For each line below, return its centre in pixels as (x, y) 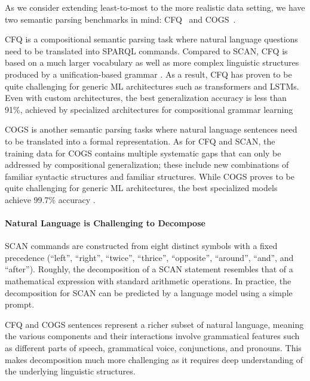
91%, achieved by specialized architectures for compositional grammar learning (149, 109)
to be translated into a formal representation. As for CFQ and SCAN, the (140, 141)
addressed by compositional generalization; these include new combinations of (147, 165)
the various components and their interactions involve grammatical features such (152, 336)
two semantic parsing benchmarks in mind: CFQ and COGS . (120, 19)
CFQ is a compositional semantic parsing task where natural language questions (151, 39)
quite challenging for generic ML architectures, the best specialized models (141, 188)
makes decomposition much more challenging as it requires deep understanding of (154, 359)
